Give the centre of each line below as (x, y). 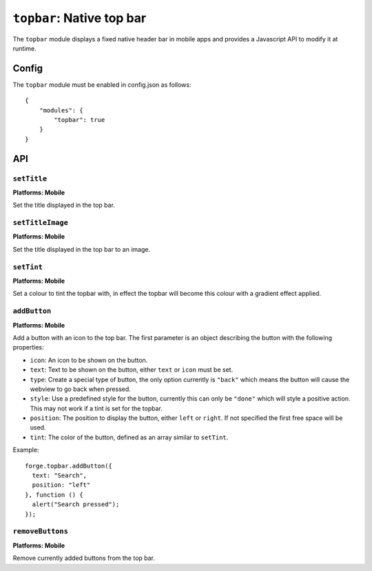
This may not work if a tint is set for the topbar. (96, 408)
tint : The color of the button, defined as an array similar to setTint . (129, 437)
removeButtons (41, 531)
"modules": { (61, 110)
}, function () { (54, 494)
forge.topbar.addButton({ (69, 466)
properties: (28, 348)
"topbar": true (80, 120)
